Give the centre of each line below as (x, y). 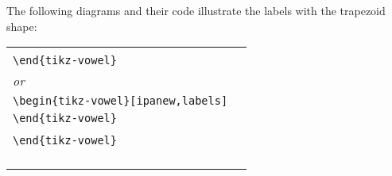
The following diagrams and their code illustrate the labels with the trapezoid (196, 10)
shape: (22, 26)
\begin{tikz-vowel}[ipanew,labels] (120, 101)
